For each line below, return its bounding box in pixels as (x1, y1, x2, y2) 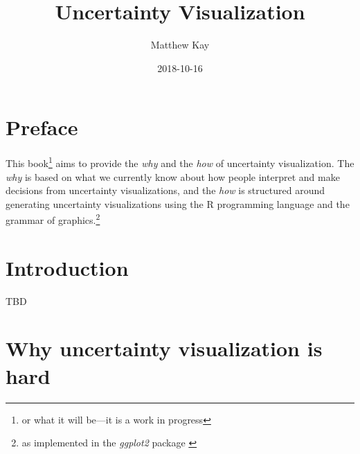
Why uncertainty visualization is (6, 334, 323, 363)
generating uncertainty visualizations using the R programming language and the (6, 196, 350, 211)
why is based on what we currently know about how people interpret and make (6, 169, 340, 184)
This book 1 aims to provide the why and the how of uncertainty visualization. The (6, 154, 354, 170)
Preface (6, 113, 78, 141)
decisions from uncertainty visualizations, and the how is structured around (6, 183, 325, 198)
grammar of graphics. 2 (6, 211, 100, 227)
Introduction (6, 253, 129, 281)
